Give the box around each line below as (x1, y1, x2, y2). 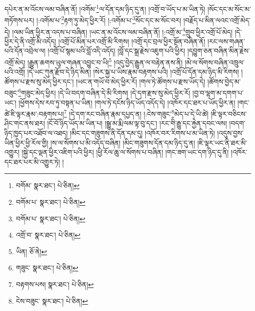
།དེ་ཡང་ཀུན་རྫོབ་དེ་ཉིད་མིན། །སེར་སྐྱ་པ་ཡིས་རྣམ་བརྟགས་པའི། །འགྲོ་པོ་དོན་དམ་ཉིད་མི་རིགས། (27, 67, 239, 77)
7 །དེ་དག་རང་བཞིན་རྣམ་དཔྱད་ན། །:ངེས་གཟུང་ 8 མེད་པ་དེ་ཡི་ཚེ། (64, 107, 209, 119)
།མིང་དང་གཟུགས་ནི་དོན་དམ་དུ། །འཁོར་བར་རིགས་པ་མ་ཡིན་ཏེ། (70, 128, 215, 138)
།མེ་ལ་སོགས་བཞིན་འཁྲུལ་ (185, 57, 245, 67)
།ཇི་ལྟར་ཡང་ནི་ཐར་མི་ (197, 137, 247, 147)
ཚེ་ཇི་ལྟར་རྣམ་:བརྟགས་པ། (4, 108, 64, 119)
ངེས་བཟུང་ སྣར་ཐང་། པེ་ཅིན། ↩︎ (16, 295, 88, 306)
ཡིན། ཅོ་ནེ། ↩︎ (16, 246, 47, 256)
